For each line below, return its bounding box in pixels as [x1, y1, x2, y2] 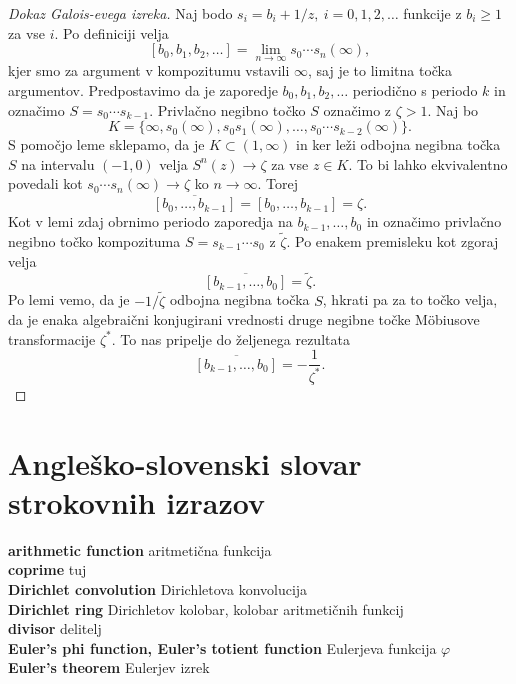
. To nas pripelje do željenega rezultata [111, 328, 350, 349]
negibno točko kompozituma [8, 231, 181, 251]
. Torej [257, 173, 299, 194]
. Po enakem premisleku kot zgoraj [286, 231, 499, 251]
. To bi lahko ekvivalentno [348, 153, 508, 174]
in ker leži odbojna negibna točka [296, 134, 501, 155]
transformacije [8, 328, 96, 349]
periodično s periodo [352, 80, 478, 100]
